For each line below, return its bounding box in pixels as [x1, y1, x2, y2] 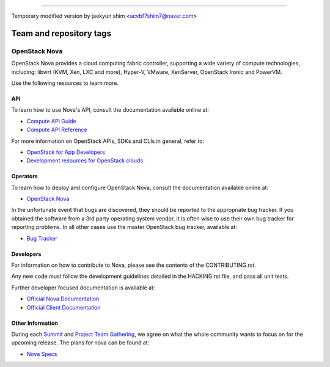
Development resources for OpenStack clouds [26, 157, 144, 164]
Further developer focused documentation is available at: [11, 284, 155, 291]
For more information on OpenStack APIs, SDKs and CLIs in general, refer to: [11, 137, 205, 145]
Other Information [11, 319, 58, 327]
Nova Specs [26, 350, 57, 357]
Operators [11, 173, 38, 180]
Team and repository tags [11, 28, 111, 38]
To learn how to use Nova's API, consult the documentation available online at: [11, 106, 209, 114]
